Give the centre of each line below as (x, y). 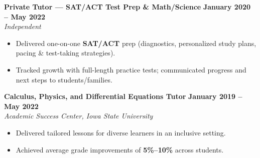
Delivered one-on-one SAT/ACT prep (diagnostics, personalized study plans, (136, 43)
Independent (23, 26)
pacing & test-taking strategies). (66, 53)
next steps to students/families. (64, 79)
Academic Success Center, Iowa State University (79, 116)
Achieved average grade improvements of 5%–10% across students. (120, 149)
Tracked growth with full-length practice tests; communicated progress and (131, 69)
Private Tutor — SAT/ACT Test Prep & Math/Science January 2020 (127, 6)
